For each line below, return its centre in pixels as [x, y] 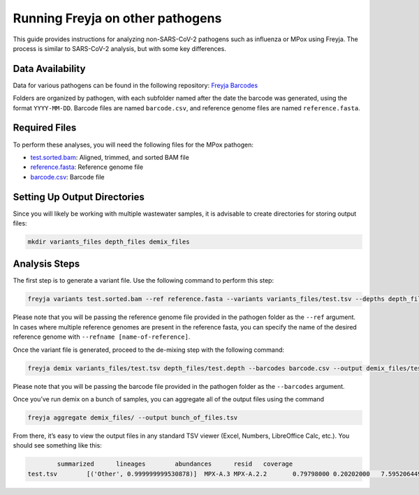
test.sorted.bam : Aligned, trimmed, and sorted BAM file [110, 157]
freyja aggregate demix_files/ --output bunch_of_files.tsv [133, 418]
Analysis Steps [46, 264]
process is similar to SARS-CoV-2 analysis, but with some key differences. [119, 48]
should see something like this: [58, 445]
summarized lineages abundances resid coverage [175, 464]
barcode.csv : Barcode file [67, 177]
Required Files [45, 128]
